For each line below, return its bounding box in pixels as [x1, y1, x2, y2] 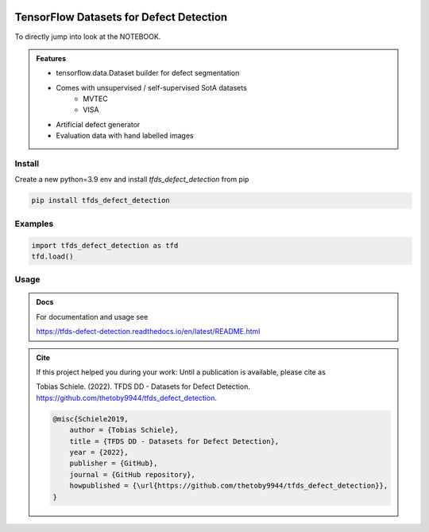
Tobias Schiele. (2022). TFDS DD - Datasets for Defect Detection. [36, 382, 250, 391]
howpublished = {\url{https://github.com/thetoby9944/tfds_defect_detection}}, [69, 481, 388, 491]
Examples [14, 218, 54, 229]
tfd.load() [31, 251, 74, 261]
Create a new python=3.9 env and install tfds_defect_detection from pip [14, 175, 249, 184]
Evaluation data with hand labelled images [56, 131, 194, 141]
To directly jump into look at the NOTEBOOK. [14, 32, 161, 41]
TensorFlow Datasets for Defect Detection [14, 10, 228, 24]
